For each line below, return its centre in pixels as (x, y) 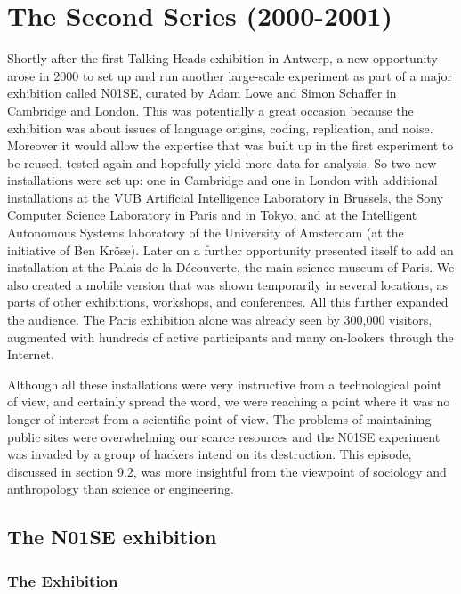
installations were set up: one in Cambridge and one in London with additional (222, 180)
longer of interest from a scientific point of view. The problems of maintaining (219, 419)
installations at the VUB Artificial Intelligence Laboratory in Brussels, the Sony (225, 197)
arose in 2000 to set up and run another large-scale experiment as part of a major (230, 75)
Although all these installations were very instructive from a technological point (225, 384)
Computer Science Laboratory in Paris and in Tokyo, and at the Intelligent (212, 215)
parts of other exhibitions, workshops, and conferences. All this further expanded (228, 302)
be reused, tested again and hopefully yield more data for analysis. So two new (222, 162)
